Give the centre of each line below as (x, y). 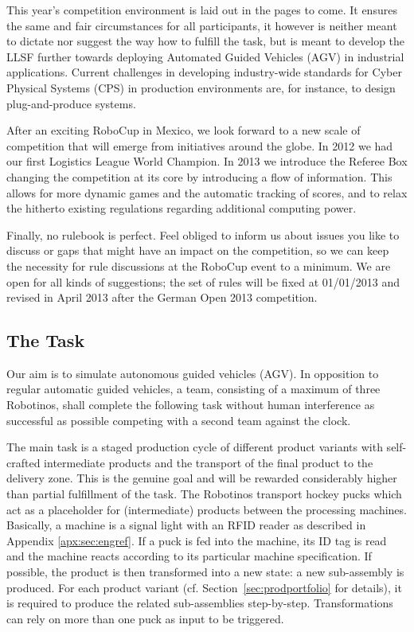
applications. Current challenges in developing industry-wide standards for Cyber (204, 72)
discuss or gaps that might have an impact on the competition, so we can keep (198, 250)
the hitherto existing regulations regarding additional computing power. (182, 208)
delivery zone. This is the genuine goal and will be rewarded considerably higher (202, 478)
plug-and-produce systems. (71, 103)
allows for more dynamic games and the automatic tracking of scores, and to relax (207, 192)
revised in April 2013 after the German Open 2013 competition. (162, 297)
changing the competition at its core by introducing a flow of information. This (199, 176)
